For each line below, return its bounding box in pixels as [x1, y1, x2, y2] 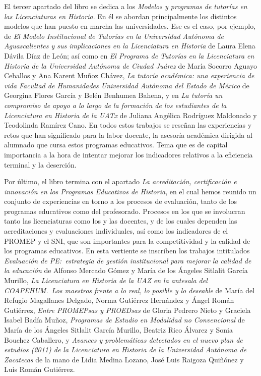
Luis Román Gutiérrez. [4, 364, 75, 374]
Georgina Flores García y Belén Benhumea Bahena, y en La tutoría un [4, 90, 223, 100]
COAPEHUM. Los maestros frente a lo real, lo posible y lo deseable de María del [4, 285, 255, 295]
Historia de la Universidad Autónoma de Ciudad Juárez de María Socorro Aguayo [4, 60, 257, 71]
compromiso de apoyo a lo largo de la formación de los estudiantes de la [4, 99, 227, 110]
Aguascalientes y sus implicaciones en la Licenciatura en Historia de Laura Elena [4, 40, 255, 51]
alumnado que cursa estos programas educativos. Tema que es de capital [4, 139, 228, 150]
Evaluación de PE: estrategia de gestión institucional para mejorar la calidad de [4, 255, 251, 265]
